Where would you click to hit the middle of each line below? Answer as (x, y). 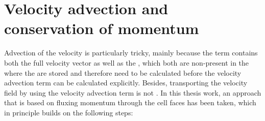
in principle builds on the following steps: (69, 112)
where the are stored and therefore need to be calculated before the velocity (123, 72)
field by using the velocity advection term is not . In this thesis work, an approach (133, 92)
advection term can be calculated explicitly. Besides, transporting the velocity (126, 83)
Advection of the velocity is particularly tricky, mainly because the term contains (131, 53)
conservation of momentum (102, 28)
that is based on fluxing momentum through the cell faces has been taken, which (130, 102)
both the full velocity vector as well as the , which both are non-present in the (127, 62)
